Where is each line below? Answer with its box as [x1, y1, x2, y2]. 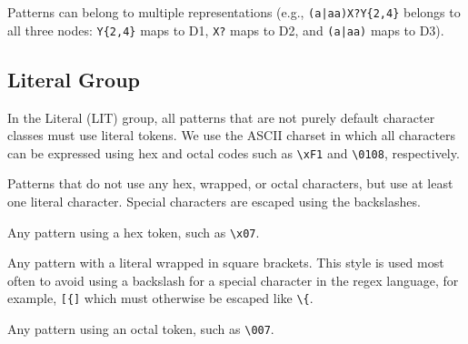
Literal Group [7, 65, 140, 93]
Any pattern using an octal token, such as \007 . [7, 319, 274, 339]
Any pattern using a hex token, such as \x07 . [7, 222, 260, 241]
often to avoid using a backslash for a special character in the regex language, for [7, 270, 459, 289]
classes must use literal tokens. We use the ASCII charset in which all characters [7, 126, 456, 145]
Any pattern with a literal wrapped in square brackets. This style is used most [7, 253, 444, 272]
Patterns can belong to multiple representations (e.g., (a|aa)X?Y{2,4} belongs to [7, 3, 461, 21]
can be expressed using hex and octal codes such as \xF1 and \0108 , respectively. [7, 143, 460, 162]
